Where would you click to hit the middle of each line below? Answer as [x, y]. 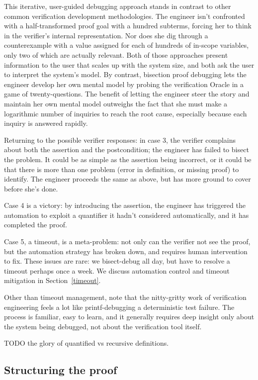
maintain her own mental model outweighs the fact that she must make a [116, 103]
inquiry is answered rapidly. [46, 123]
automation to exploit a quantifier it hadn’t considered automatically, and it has [127, 215]
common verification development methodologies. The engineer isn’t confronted [125, 16]
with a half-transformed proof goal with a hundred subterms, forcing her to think [128, 26]
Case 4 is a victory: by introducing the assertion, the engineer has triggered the [125, 205]
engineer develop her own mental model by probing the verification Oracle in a [124, 84]
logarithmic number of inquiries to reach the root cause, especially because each [126, 113]
